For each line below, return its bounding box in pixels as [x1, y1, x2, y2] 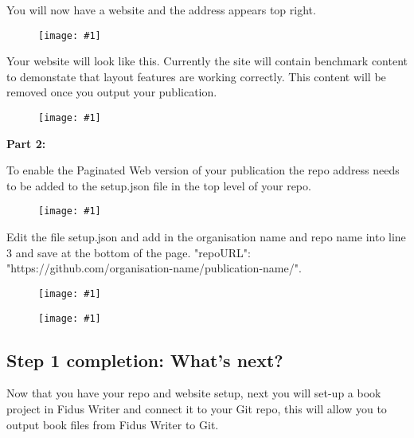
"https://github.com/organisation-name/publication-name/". [6, 260, 302, 276]
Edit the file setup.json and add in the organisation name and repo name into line [6, 229, 406, 245]
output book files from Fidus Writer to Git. [6, 416, 219, 432]
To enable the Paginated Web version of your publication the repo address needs [6, 162, 400, 178]
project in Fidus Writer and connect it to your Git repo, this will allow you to [6, 401, 387, 417]
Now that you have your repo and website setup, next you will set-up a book [6, 385, 381, 401]
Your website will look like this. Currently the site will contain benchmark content [6, 53, 408, 69]
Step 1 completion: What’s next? [6, 347, 283, 372]
